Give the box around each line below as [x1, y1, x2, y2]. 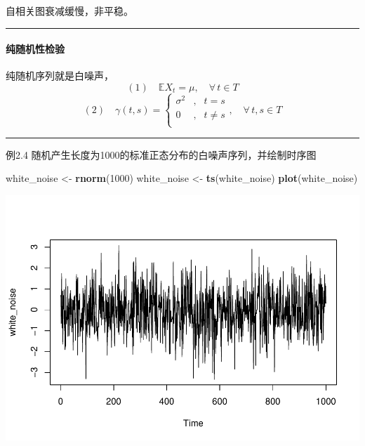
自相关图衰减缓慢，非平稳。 [6, 4, 133, 18]
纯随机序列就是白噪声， [6, 68, 114, 83]
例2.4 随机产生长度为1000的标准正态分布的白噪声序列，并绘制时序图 [6, 147, 317, 162]
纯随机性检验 [6, 41, 65, 56]
